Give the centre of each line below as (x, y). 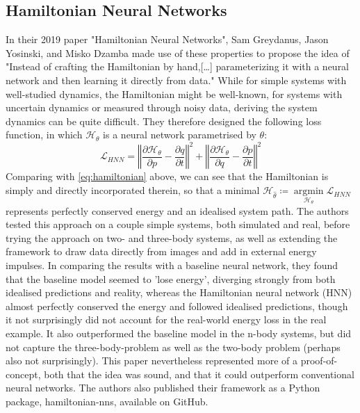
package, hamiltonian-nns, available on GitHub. (107, 401)
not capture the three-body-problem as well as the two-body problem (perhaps (173, 347)
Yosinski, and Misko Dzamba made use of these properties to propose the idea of (178, 52)
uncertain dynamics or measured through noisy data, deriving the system (162, 107)
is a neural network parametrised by (180, 135)
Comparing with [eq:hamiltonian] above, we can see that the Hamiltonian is (167, 176)
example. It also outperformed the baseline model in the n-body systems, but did (179, 333)
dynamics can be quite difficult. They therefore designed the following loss (164, 121)
